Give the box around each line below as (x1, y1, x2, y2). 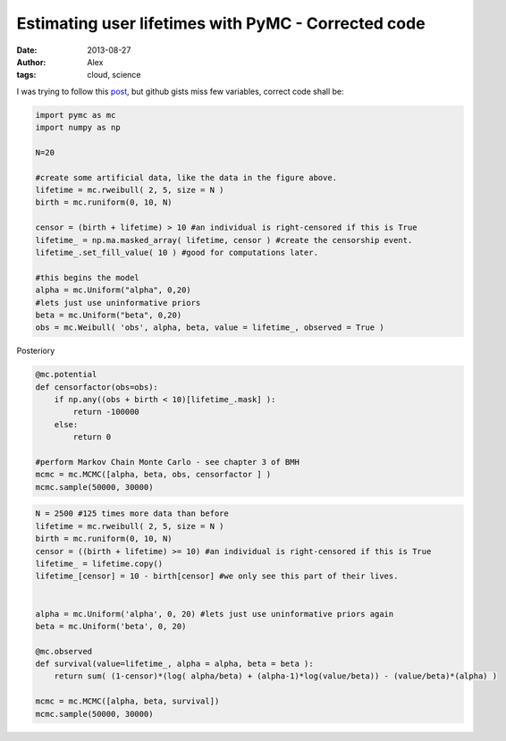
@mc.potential (35, 369, 97, 380)
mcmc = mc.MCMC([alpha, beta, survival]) (35, 696, 220, 706)
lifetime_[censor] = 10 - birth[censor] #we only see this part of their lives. (35, 571, 399, 581)
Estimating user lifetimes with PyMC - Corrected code (16, 13, 426, 33)
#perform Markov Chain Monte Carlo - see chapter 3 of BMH (35, 457, 299, 467)
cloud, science (87, 70, 141, 80)
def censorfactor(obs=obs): (35, 382, 158, 392)
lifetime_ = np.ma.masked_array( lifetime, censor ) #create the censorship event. (35, 235, 413, 245)
